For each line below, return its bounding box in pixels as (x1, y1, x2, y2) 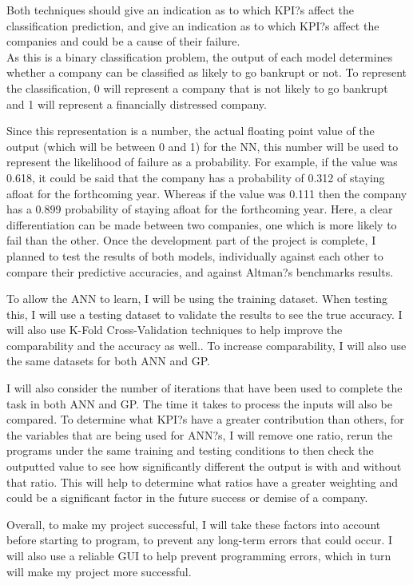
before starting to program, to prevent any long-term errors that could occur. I (6, 531, 393, 548)
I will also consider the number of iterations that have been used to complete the (6, 380, 403, 396)
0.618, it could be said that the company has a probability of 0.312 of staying (6, 169, 385, 185)
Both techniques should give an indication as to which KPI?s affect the (6, 2, 355, 18)
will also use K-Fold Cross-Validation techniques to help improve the (6, 321, 343, 338)
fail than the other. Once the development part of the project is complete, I (6, 232, 376, 249)
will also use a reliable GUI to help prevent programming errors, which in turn (6, 547, 391, 563)
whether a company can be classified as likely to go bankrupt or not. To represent (6, 64, 407, 81)
